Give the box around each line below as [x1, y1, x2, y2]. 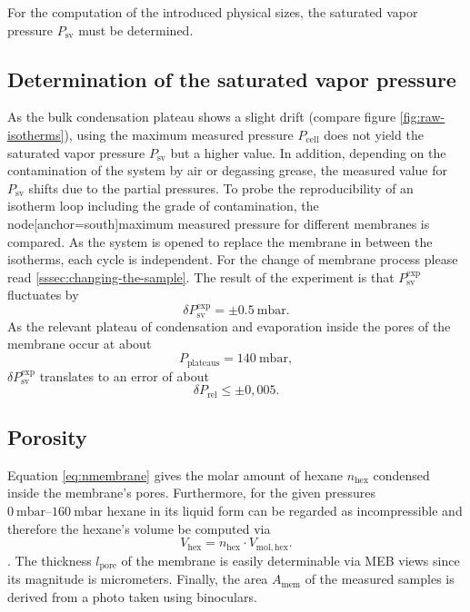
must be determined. [78, 20, 194, 39]
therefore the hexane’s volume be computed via [7, 518, 271, 538]
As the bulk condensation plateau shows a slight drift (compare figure [7, 107, 396, 126]
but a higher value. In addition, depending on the [170, 143, 446, 162]
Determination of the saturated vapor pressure [7, 64, 456, 93]
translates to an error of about [39, 366, 209, 385]
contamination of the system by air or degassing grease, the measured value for [7, 161, 448, 180]
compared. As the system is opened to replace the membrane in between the [7, 232, 433, 251]
